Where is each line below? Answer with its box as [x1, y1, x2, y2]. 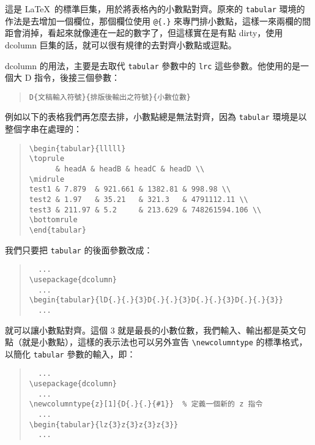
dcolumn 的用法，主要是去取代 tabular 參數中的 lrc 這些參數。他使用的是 [5, 59, 301, 72]
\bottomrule [29, 215, 78, 225]
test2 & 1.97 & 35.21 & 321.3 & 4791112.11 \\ [29, 195, 248, 204]
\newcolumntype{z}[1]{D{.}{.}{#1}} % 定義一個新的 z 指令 [29, 400, 263, 409]
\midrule [29, 174, 65, 184]
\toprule [29, 154, 65, 163]
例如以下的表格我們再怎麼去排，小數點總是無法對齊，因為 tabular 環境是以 [5, 110, 307, 123]
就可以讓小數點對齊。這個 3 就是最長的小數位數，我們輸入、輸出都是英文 [5, 323, 298, 336]
